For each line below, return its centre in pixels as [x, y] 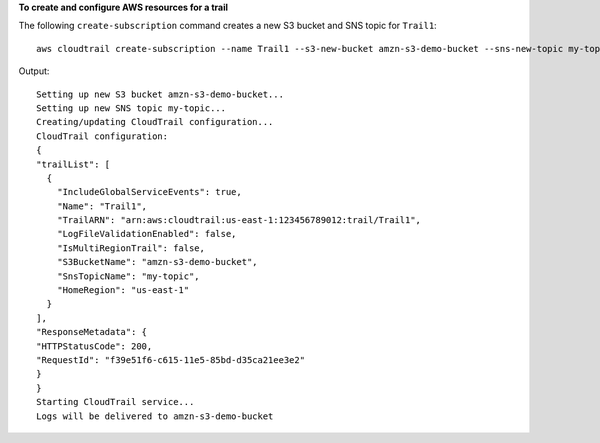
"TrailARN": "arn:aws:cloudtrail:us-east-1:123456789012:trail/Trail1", [239, 220]
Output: [34, 71]
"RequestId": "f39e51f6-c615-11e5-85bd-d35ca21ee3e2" [170, 359]
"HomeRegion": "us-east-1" [123, 290]
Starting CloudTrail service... [115, 402]
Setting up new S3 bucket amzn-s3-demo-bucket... [160, 94]
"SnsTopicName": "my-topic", [128, 276]
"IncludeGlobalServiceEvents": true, [149, 192]
